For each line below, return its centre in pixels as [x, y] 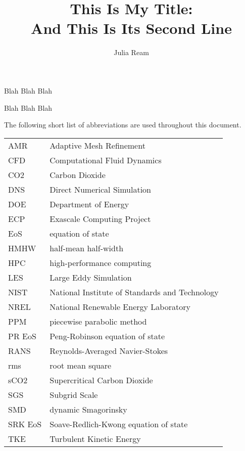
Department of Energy [89, 204]
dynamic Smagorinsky [88, 409]
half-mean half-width [87, 248]
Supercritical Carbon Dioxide [101, 380]
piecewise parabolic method [98, 321]
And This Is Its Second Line [131, 28]
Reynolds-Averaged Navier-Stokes [109, 350]
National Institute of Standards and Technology [134, 292]
